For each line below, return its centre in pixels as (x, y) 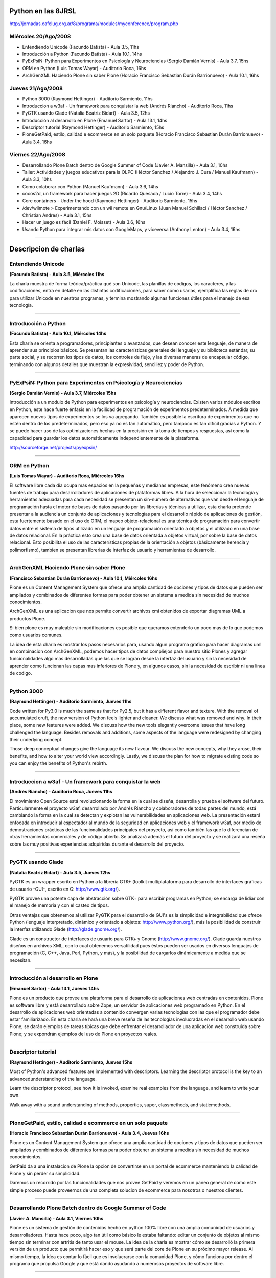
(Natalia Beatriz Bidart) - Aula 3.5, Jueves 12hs (60, 872)
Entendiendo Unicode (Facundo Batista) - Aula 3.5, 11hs (80, 47)
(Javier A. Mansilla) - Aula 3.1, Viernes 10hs (56, 1218)
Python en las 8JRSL (43, 11)
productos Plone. (28, 618)
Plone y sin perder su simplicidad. (45, 1173)
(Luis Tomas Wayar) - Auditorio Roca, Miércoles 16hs (67, 476)
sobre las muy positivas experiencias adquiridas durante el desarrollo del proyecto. (97, 844)
